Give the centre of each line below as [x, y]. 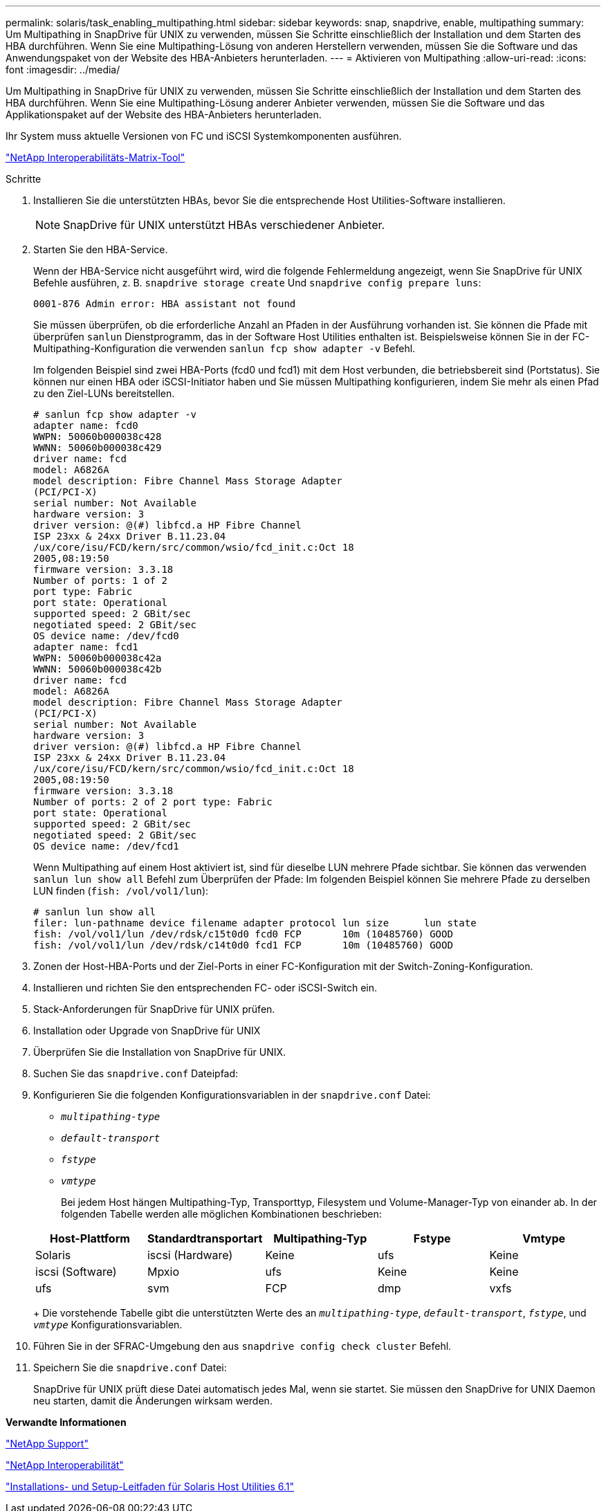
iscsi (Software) [76, 1272]
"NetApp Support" [47, 1444]
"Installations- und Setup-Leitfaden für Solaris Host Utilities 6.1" [150, 1486]
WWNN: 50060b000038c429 [98, 448]
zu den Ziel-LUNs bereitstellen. [104, 393]
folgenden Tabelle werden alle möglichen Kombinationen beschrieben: [221, 1214]
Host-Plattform [90, 1238]
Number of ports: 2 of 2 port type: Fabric [153, 802]
